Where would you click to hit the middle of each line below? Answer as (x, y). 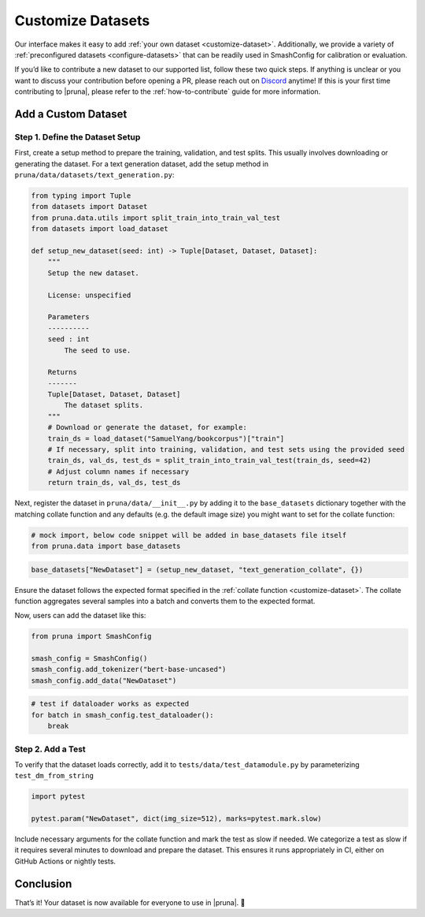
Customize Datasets (82, 21)
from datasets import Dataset (89, 207)
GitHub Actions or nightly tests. (65, 861)
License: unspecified (89, 295)
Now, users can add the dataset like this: (80, 616)
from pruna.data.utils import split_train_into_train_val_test (156, 218)
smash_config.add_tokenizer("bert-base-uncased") (129, 669)
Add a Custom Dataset (71, 114)
